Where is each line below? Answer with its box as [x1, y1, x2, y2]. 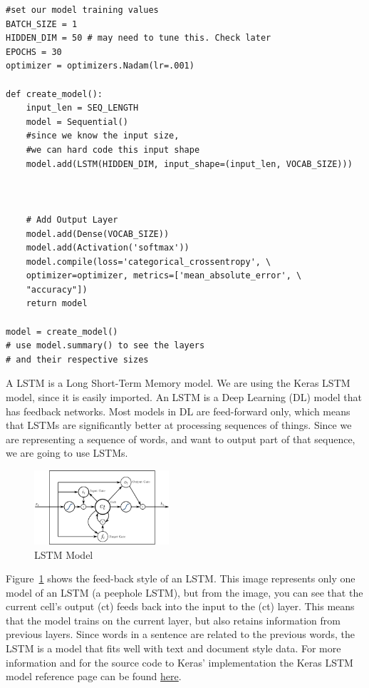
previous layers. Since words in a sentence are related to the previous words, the [6, 627, 355, 642]
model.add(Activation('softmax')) [26, 243, 189, 253]
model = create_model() [6, 326, 118, 337]
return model [26, 298, 88, 309]
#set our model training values [6, 5, 159, 15]
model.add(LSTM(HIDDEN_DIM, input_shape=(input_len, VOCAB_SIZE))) [26, 158, 353, 169]
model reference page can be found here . [6, 669, 182, 684]
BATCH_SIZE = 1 [6, 19, 78, 29]
